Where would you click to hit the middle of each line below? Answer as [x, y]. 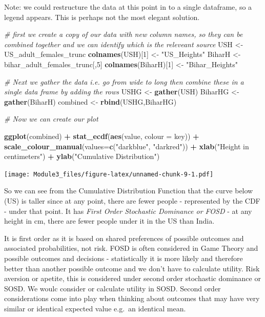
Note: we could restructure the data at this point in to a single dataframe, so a [128, 7]
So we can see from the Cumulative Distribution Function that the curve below [129, 191]
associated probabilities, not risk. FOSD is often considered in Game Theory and [131, 248]
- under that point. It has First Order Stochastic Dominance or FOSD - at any [128, 211]
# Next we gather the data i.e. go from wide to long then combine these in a [124, 81]
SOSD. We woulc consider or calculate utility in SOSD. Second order [113, 288]
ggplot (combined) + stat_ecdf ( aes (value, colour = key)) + [102, 136]
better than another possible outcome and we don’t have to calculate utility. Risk [132, 268]
